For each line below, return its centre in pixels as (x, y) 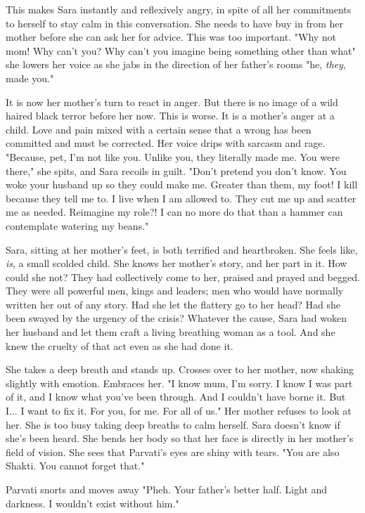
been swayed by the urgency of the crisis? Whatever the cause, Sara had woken (176, 318)
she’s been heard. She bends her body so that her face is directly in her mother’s (180, 438)
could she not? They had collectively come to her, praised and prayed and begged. (183, 277)
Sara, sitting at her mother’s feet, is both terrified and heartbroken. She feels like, (182, 249)
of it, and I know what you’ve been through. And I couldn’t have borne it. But (176, 397)
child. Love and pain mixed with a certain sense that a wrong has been (159, 129)
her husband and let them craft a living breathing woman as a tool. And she (171, 332)
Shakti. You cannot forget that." (75, 466)
